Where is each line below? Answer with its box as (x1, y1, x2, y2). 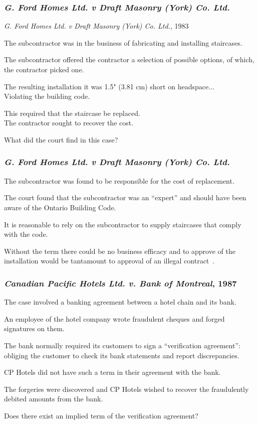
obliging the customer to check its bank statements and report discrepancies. (4, 350, 239, 360)
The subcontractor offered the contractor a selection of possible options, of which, (4, 54, 254, 65)
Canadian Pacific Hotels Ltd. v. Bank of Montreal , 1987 (4, 276, 237, 289)
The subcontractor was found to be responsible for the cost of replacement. (4, 175, 234, 186)
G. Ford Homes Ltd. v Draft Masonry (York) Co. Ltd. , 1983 (4, 21, 189, 31)
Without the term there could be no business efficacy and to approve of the (4, 245, 235, 256)
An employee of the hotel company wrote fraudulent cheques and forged (4, 313, 225, 324)
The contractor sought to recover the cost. (4, 117, 134, 128)
